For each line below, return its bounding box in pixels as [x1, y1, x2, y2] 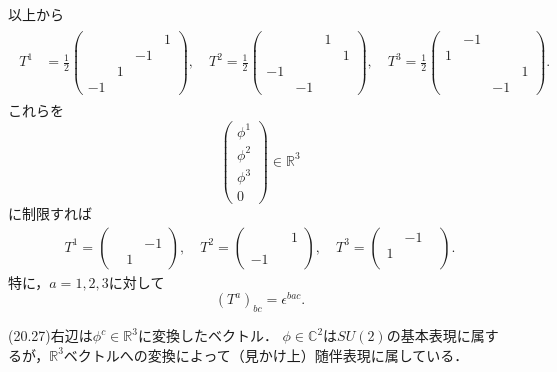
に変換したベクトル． [137, 325, 278, 346]
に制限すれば [8, 203, 92, 224]
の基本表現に [386, 325, 471, 346]
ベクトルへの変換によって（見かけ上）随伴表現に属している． [63, 344, 469, 365]
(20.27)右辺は [8, 325, 93, 346]
